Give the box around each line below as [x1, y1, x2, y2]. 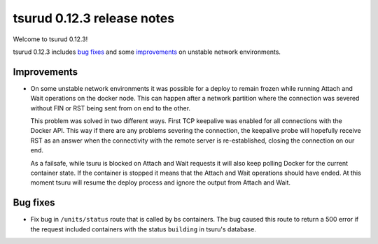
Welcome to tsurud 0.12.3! [13, 35, 88, 43]
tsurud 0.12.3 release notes [13, 10, 175, 26]
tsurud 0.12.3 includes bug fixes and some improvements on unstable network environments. [13, 48, 281, 56]
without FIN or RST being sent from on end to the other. [30, 103, 191, 112]
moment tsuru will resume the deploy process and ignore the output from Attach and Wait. [30, 178, 290, 187]
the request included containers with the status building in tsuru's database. [30, 224, 257, 234]
